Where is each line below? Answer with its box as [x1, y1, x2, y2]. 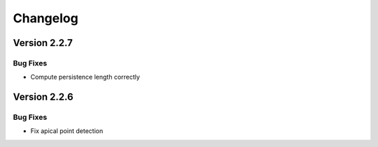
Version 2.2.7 [13, 37, 73, 49]
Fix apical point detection [30, 127, 104, 135]
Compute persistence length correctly [30, 73, 140, 82]
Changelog [13, 10, 78, 26]
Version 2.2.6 [13, 91, 73, 103]
